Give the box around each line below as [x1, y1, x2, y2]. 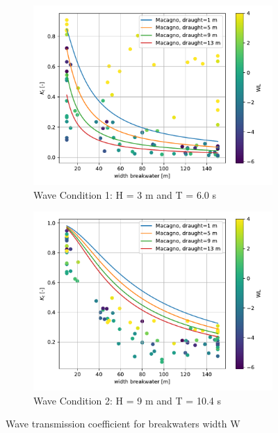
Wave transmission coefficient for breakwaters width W [6, 416, 240, 431]
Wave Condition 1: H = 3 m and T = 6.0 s [33, 187, 216, 202]
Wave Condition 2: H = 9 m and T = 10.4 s [33, 393, 221, 407]
